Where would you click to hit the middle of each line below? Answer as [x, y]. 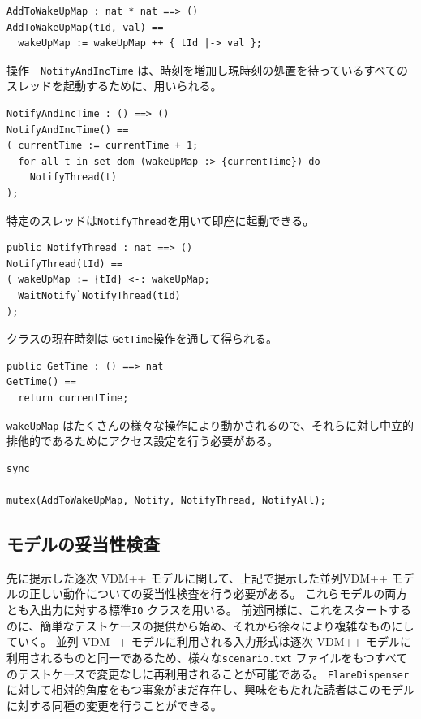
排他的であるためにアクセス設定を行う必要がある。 [143, 441]
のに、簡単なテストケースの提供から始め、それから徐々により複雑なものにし [210, 625]
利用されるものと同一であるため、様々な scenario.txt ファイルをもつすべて [207, 657]
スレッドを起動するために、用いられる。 [114, 86]
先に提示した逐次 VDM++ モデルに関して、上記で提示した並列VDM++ [197, 577]
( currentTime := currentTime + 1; [103, 146]
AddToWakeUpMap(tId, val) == [85, 27]
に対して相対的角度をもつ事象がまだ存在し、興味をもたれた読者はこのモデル [211, 689]
